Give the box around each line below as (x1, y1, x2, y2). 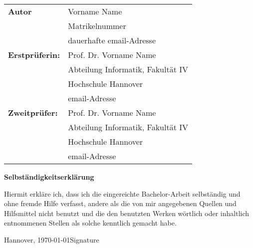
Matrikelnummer (68, 20, 126, 31)
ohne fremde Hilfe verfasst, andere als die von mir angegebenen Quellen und (4, 198, 237, 209)
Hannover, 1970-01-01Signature (4, 234, 99, 245)
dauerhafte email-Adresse (68, 34, 156, 46)
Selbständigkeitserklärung (4, 172, 94, 182)
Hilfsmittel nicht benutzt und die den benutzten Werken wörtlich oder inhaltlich (4, 208, 250, 218)
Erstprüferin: (8, 49, 60, 60)
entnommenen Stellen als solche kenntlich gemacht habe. (4, 218, 177, 228)
